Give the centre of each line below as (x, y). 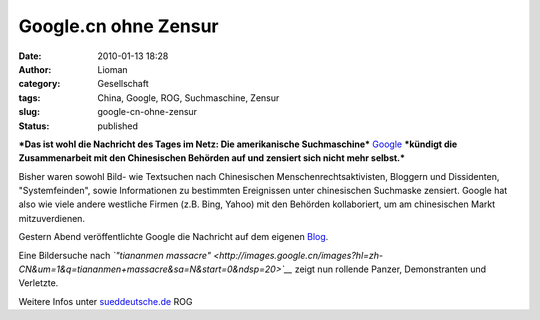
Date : (30, 56)
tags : (29, 97)
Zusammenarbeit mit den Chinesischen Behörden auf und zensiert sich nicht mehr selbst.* (211, 158)
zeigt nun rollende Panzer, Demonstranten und (390, 269)
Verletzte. (38, 283)
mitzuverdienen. (51, 218)
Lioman (113, 69)
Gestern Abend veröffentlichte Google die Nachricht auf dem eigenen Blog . (173, 237)
